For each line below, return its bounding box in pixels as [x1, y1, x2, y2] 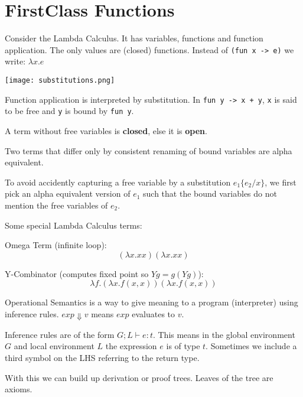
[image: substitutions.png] [5, 76, 115, 84]
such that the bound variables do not [143, 187, 277, 200]
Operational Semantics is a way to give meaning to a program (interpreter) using [5, 296, 298, 308]
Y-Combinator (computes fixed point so [5, 267, 149, 279]
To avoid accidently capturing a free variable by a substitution [5, 175, 231, 188]
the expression [105, 340, 157, 352]
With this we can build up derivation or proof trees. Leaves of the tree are [5, 371, 273, 383]
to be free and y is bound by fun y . [5, 105, 134, 117]
